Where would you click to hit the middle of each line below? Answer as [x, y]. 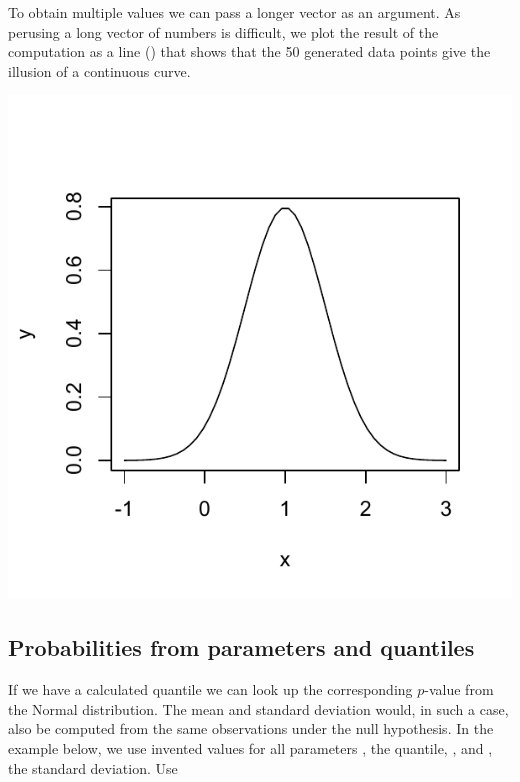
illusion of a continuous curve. [99, 70]
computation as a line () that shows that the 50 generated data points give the [249, 51]
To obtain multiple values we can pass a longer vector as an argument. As [234, 12]
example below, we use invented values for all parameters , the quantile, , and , [250, 747]
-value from [459, 689]
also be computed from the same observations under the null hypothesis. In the [251, 728]
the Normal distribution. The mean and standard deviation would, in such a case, [258, 708]
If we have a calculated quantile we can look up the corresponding [210, 689]
